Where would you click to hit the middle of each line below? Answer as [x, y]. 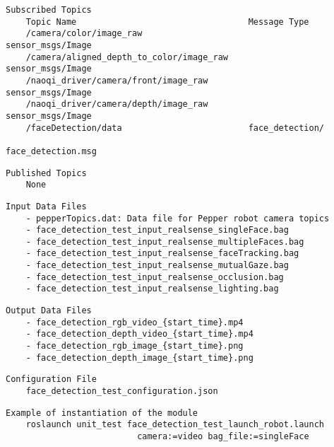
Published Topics [46, 173]
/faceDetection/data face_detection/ [175, 128]
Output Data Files [49, 311]
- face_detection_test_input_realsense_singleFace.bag [157, 230]
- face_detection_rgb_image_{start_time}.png [135, 346]
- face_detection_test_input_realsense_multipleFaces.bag [165, 242]
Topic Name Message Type [167, 22]
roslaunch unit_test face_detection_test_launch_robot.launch [175, 425]
